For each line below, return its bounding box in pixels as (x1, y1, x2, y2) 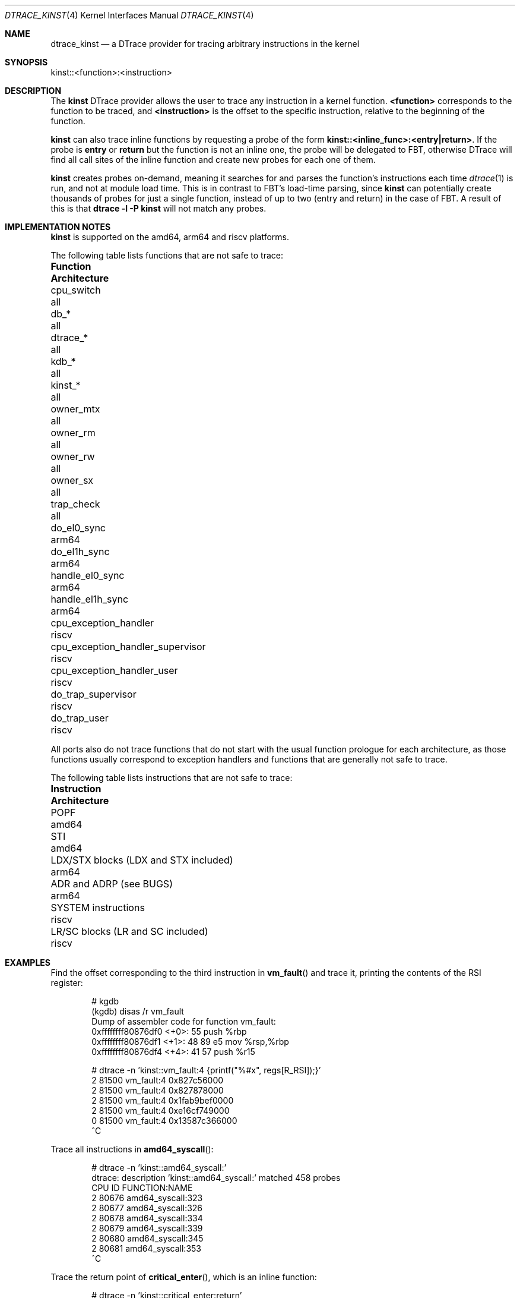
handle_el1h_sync (50, 593, 129, 605)
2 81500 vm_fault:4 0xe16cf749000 (91, 1105, 230, 1116)
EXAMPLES (5, 957, 50, 968)
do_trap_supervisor (50, 688, 137, 700)
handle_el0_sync (50, 569, 125, 581)
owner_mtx (50, 403, 100, 415)
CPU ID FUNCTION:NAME (91, 1183, 193, 1193)
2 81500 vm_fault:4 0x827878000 (91, 1085, 224, 1095)
